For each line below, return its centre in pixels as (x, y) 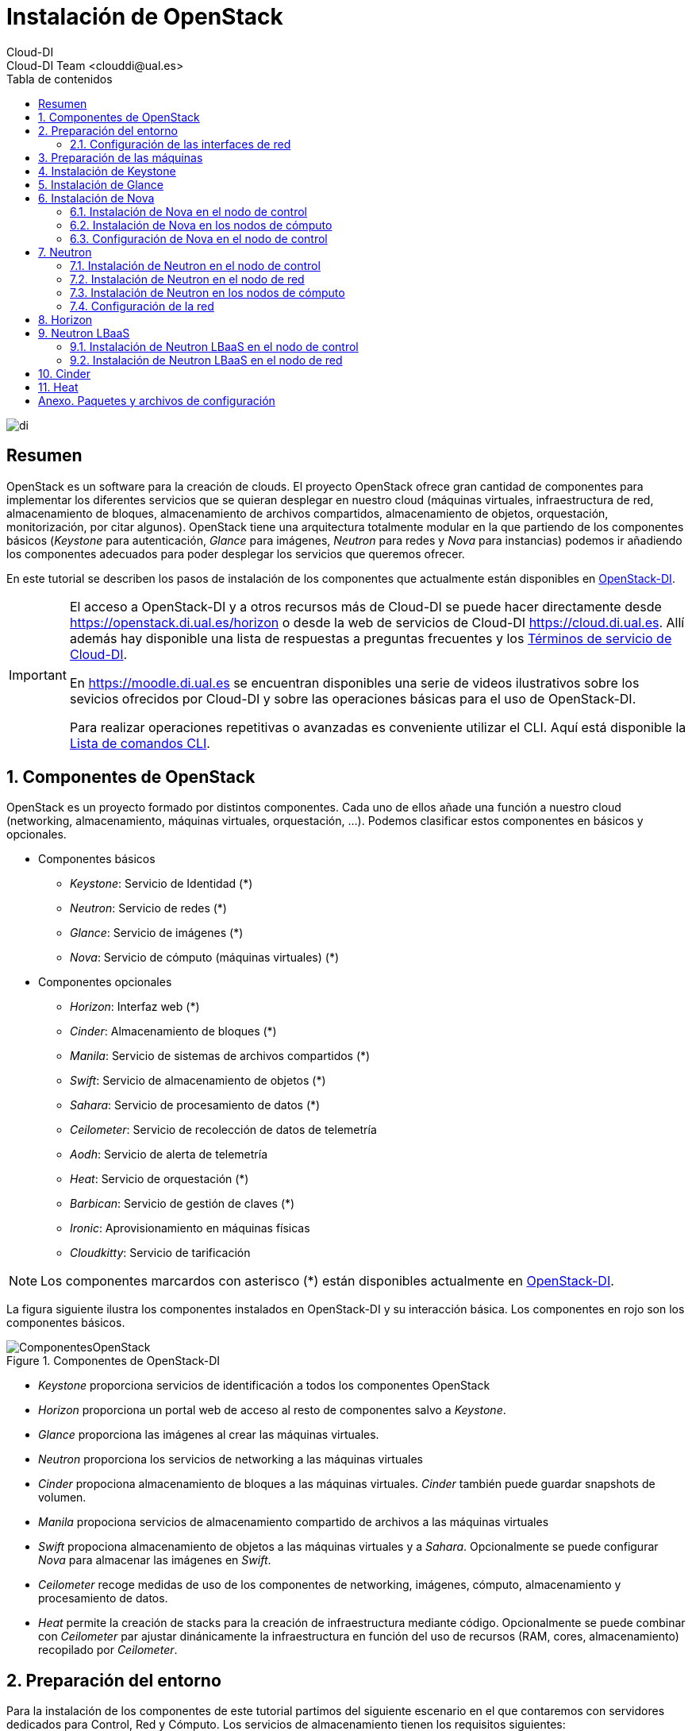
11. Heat (58, 387)
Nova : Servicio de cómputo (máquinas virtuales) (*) (205, 958)
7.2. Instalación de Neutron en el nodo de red (187, 279)
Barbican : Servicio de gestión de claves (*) (183, 1204)
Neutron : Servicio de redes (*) (148, 908)
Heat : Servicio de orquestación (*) (160, 1179)
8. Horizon (65, 319)
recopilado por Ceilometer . (108, 1650)
